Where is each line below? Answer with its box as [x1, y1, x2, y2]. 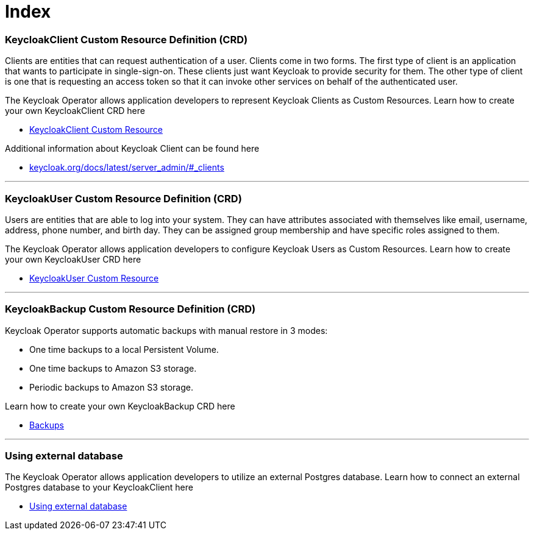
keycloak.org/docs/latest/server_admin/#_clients [29, 162, 224, 173]
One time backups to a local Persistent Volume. [29, 344, 219, 355]
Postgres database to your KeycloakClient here [5, 482, 193, 493]
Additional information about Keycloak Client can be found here [5, 143, 260, 154]
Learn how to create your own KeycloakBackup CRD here [5, 400, 235, 411]
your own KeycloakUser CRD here [5, 253, 141, 264]
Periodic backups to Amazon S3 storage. [29, 381, 193, 392]
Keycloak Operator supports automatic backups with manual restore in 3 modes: [5, 325, 328, 336]
